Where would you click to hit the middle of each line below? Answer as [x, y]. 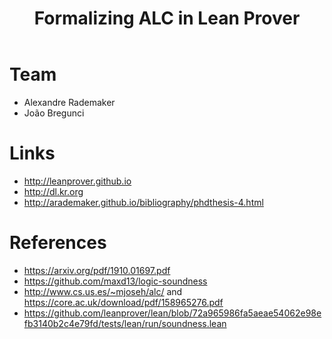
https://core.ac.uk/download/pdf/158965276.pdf [123, 302]
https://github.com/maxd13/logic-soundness [115, 281]
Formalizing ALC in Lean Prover [167, 18]
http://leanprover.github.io [77, 181]
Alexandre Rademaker [69, 102]
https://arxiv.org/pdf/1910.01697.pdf [97, 270]
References [58, 243]
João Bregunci [54, 113]
